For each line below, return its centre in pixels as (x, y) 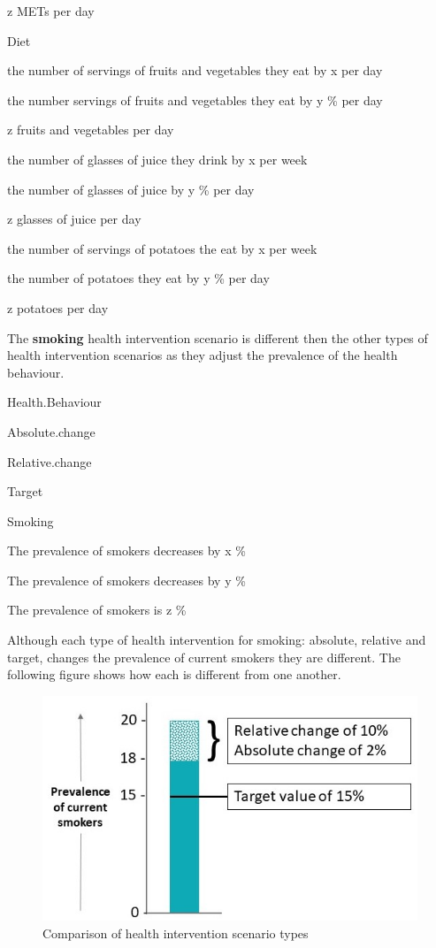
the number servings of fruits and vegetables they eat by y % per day (195, 99)
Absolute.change (51, 431)
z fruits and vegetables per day (91, 130)
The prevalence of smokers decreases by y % (126, 580)
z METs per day (51, 11)
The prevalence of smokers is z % (97, 610)
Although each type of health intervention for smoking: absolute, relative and (217, 640)
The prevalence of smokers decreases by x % (126, 550)
